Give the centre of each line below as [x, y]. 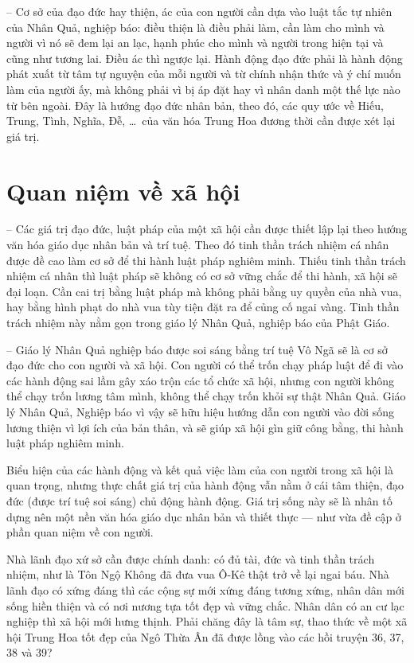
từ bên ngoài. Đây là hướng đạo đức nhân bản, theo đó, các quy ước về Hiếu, [195, 105]
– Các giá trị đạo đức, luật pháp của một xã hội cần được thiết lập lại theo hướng [207, 229]
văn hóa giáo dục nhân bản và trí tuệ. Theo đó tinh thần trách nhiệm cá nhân [198, 245]
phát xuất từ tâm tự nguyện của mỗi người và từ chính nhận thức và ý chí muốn [204, 74]
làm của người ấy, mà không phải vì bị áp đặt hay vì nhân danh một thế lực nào [203, 89]
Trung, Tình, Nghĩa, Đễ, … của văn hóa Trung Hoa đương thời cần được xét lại [201, 121]
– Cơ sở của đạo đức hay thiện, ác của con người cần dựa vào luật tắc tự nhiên [199, 11]
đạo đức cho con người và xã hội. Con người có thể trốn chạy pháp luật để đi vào [205, 365]
